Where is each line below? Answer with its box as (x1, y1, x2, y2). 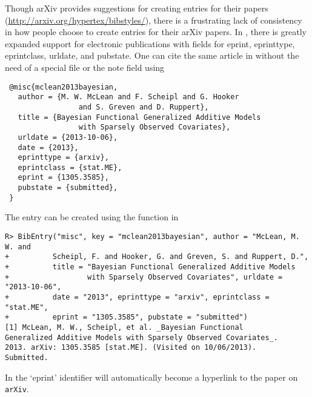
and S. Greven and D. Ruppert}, (78, 102, 209, 111)
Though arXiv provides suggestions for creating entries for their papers (5, 2, 268, 14)
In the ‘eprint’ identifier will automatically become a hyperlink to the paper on (5, 370, 298, 383)
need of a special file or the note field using (5, 61, 165, 73)
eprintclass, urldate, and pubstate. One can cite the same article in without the (5, 49, 299, 62)
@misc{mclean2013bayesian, (9, 82, 118, 91)
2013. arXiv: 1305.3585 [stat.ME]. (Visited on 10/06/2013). (5, 343, 257, 352)
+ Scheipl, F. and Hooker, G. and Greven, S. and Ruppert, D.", (5, 252, 309, 261)
